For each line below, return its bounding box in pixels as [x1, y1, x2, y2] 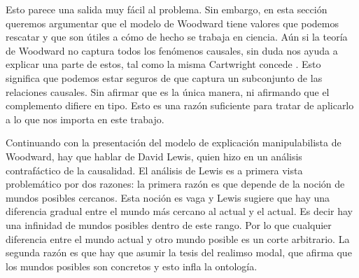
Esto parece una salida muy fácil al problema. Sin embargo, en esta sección [6, 2, 328, 16]
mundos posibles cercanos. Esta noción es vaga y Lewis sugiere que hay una [6, 190, 330, 204]
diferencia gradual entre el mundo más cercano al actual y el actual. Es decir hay [6, 204, 353, 218]
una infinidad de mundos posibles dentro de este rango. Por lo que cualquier [6, 217, 332, 232]
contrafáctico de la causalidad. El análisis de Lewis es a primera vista [6, 162, 303, 177]
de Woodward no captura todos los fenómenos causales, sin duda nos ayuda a [6, 43, 338, 57]
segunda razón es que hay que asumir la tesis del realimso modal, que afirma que [6, 245, 352, 260]
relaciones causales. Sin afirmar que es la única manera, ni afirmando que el [6, 84, 330, 99]
